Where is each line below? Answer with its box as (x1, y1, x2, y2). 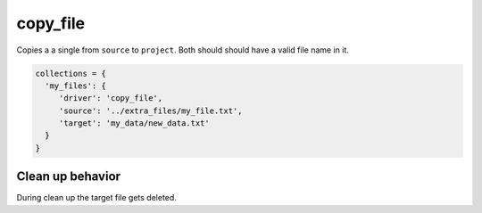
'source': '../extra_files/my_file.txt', (58, 105, 243, 116)
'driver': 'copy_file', (58, 94, 163, 103)
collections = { (35, 68, 107, 78)
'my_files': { (45, 80, 107, 91)
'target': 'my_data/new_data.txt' (58, 119, 210, 128)
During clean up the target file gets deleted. (16, 193, 178, 203)
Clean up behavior (16, 169, 120, 184)
